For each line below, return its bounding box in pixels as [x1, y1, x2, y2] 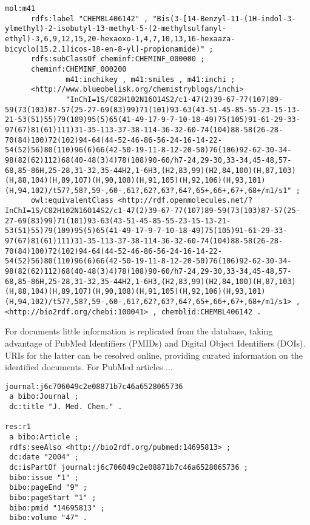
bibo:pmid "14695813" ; [9, 503, 105, 512]
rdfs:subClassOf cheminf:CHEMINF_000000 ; [30, 55, 205, 64]
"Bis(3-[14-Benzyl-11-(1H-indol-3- [152, 14, 296, 23]
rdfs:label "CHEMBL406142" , [30, 14, 149, 23]
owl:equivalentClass [30, 196, 113, 205]
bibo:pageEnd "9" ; [9, 483, 88, 492]
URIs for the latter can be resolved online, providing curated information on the [5, 348, 303, 361]
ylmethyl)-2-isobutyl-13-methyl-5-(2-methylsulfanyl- [5, 24, 227, 33]
